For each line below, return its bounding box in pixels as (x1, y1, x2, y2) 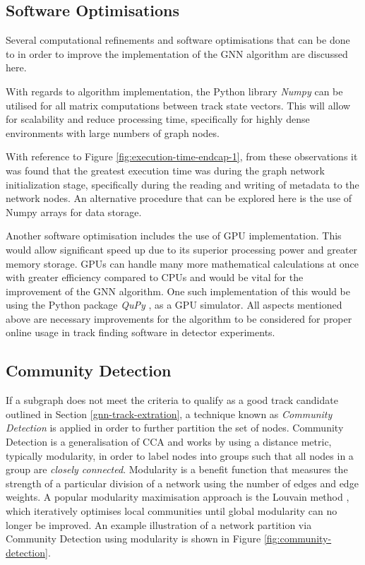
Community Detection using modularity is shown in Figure (6, 531, 261, 546)
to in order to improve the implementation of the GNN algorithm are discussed (6, 46, 348, 61)
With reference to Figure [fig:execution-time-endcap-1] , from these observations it (6, 149, 358, 164)
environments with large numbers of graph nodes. (6, 125, 220, 140)
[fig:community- (263, 531, 332, 546)
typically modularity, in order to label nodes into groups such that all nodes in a (6, 448, 354, 463)
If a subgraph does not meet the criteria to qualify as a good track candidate (6, 393, 338, 408)
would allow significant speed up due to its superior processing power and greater (6, 242, 358, 256)
